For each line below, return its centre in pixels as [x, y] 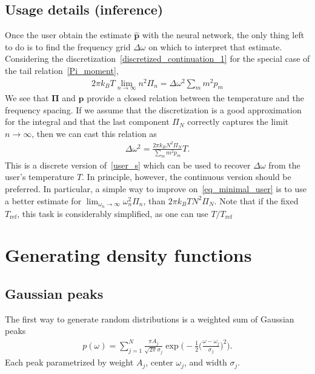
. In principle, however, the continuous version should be [187, 177]
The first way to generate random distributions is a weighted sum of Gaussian [150, 319]
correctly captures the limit [238, 122]
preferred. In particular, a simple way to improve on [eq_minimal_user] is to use [156, 189]
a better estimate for [43, 200]
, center [159, 362]
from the [284, 165]
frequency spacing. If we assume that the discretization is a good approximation [153, 109]
